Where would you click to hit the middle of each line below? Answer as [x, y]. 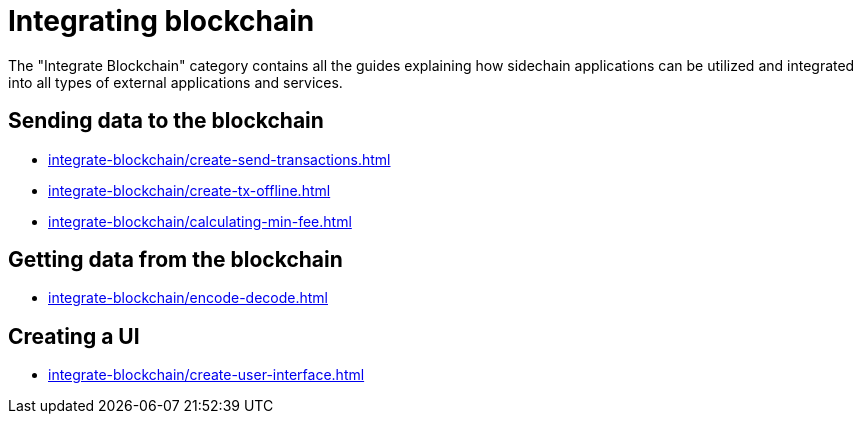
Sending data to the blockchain [166, 121]
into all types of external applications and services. [175, 82]
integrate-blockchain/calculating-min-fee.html [200, 221]
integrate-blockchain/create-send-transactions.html [219, 159]
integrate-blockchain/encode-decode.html [188, 298]
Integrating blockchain [161, 21]
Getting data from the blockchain [175, 260]
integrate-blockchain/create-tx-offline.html [189, 190]
